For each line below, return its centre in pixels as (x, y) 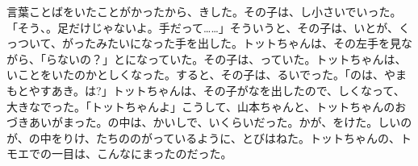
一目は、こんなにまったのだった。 (142, 154)
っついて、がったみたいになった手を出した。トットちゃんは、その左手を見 (204, 43)
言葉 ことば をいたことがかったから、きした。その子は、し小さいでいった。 (204, 11)
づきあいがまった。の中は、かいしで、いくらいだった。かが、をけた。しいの (209, 122)
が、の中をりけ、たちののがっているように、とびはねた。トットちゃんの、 (203, 137)
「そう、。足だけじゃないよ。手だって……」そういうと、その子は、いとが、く (208, 27)
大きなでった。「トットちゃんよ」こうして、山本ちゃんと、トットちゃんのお (207, 106)
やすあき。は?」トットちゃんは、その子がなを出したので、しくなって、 (217, 90)
